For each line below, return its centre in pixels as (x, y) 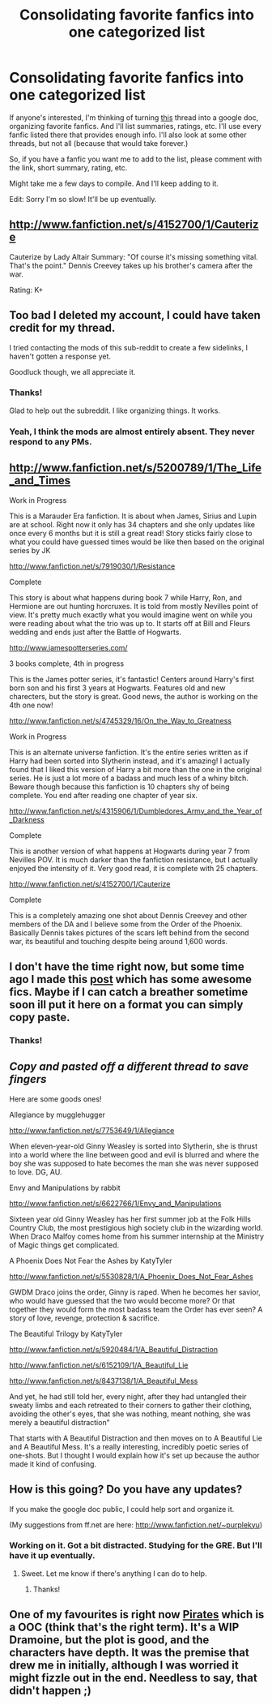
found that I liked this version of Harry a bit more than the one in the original (136, 769)
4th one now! (31, 705)
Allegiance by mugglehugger (57, 1114)
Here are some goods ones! (55, 1099)
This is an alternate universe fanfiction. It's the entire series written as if (129, 752)
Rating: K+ (26, 290)
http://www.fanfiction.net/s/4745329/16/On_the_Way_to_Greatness (120, 720)
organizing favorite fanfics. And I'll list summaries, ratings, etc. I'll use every (135, 126)
